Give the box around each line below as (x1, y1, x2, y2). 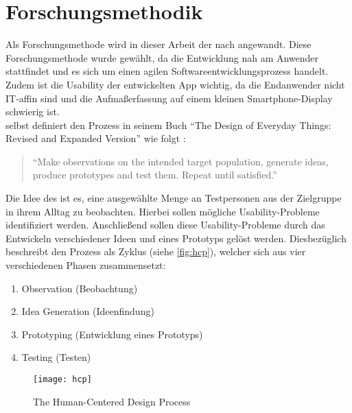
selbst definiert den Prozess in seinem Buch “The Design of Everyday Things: (5, 117, 331, 132)
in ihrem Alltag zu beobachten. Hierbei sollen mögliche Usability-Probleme (5, 204, 320, 218)
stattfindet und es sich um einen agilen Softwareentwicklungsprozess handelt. (5, 64, 329, 78)
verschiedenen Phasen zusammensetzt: (5, 258, 166, 272)
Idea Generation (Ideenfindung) (21, 304, 154, 318)
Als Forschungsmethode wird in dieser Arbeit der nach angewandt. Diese (5, 37, 312, 51)
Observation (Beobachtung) (21, 281, 138, 295)
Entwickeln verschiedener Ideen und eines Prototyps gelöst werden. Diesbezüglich (5, 231, 347, 245)
